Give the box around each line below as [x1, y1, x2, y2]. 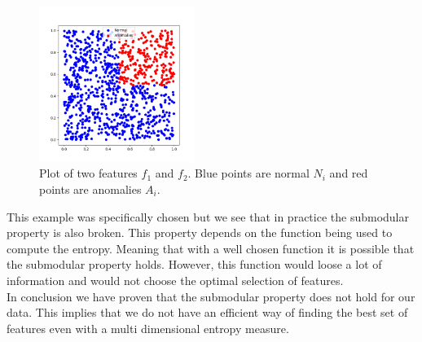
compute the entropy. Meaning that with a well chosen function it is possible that [7, 239, 415, 256]
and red [329, 164, 368, 182]
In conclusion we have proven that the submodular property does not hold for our [7, 287, 415, 305]
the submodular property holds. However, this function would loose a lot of [7, 256, 382, 273]
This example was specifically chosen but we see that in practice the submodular [7, 208, 409, 225]
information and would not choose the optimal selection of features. [7, 271, 344, 288]
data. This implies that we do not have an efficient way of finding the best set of [7, 304, 408, 321]
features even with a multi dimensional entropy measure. [7, 319, 289, 336]
